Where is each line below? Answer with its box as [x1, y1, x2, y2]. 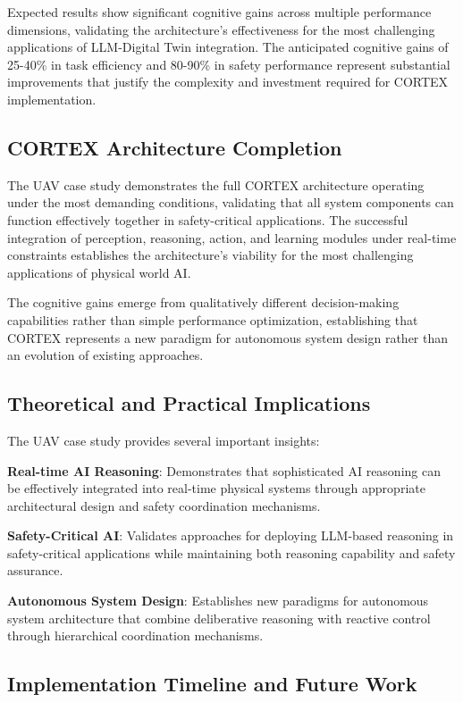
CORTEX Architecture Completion [7, 133, 342, 161]
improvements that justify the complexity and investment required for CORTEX [7, 72, 449, 91]
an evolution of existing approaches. [7, 346, 204, 364]
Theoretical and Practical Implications [7, 389, 371, 417]
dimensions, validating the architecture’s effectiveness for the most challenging [7, 20, 435, 38]
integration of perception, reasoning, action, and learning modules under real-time [7, 228, 457, 247]
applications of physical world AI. [7, 263, 191, 281]
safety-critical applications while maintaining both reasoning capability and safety [7, 543, 456, 562]
